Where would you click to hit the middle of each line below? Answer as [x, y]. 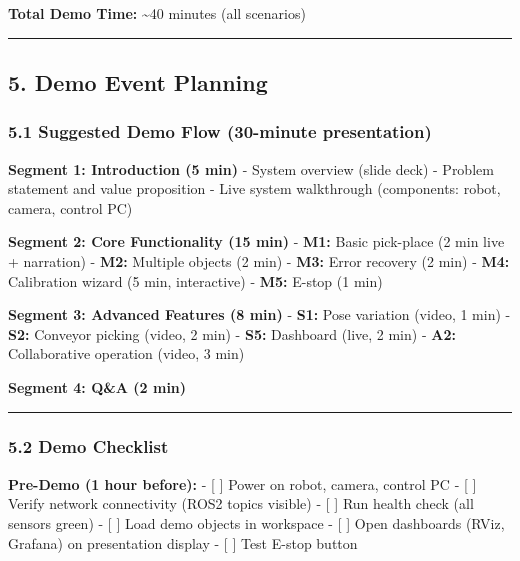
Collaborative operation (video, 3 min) [126, 353]
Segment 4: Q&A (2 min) [97, 386]
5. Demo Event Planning [138, 81]
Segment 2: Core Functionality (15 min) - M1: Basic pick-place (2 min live [256, 241]
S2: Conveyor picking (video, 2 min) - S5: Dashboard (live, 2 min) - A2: [232, 333]
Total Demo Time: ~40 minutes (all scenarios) [157, 13]
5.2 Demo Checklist [88, 446]
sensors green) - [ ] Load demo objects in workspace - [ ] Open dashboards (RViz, [256, 522]
